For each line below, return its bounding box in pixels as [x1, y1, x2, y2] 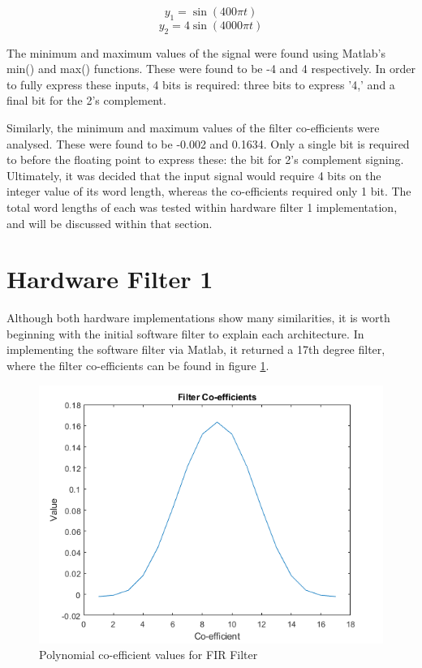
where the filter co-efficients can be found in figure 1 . [6, 357, 269, 374]
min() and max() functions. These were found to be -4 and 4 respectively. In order [6, 60, 416, 77]
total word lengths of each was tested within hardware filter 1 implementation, [6, 198, 398, 215]
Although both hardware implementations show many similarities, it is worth [6, 309, 390, 326]
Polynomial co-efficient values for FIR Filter [39, 646, 258, 663]
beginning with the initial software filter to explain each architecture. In [6, 325, 364, 342]
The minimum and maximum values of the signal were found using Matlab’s [6, 44, 386, 61]
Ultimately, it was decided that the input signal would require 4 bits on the [6, 166, 381, 183]
